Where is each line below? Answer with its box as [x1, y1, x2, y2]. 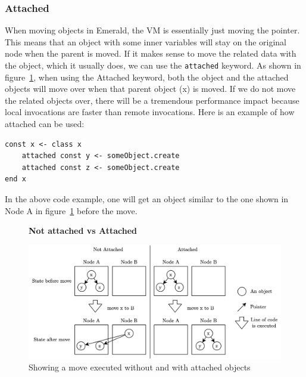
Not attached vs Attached [29, 224, 138, 237]
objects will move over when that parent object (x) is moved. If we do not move [5, 82, 296, 95]
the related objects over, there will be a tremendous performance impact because [5, 94, 299, 106]
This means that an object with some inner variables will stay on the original [5, 35, 286, 48]
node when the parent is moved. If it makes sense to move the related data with [5, 47, 296, 60]
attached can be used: [5, 118, 85, 130]
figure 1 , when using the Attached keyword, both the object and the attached [5, 70, 289, 83]
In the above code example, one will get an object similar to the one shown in [5, 193, 289, 205]
